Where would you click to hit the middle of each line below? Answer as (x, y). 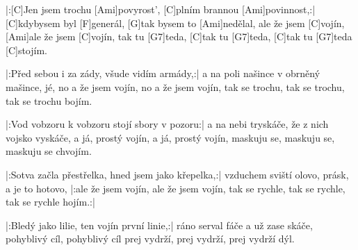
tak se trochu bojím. (49, 100)
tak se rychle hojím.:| (50, 202)
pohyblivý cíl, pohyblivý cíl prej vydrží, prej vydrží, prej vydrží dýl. (150, 239)
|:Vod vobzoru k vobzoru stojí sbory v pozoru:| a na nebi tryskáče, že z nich (167, 124)
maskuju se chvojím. (49, 151)
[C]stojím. (26, 50)
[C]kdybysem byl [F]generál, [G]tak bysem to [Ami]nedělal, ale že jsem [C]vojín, (175, 23)
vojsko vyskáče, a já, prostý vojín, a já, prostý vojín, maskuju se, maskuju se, (170, 137)
